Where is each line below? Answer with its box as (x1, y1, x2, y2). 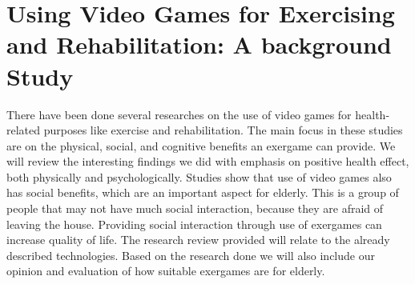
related (6, 122, 41, 138)
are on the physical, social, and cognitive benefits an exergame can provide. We (6, 137, 396, 154)
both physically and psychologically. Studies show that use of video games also (6, 168, 392, 185)
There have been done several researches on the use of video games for (6, 106, 352, 122)
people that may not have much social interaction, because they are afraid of (6, 200, 384, 217)
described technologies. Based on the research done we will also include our (6, 246, 375, 263)
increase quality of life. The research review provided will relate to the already (6, 231, 390, 248)
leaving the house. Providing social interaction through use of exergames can (6, 215, 382, 232)
